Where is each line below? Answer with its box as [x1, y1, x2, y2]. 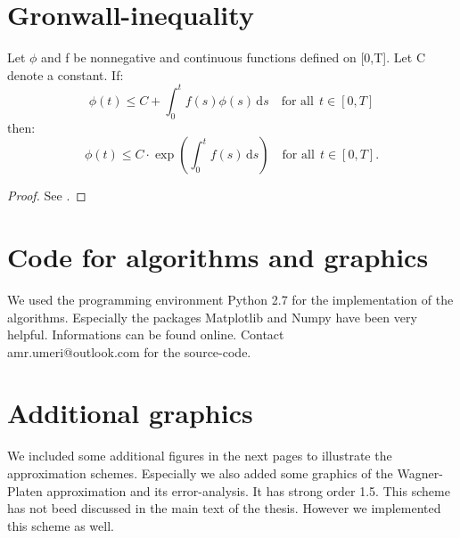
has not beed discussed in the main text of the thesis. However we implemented [7, 499, 441, 518]
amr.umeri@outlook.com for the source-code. [7, 342, 251, 361]
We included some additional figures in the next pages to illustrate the [7, 446, 392, 465]
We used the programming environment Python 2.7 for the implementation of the [7, 289, 454, 308]
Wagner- [397, 464, 443, 483]
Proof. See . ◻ [7, 186, 86, 205]
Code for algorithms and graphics [7, 238, 429, 274]
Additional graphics [7, 395, 253, 431]
